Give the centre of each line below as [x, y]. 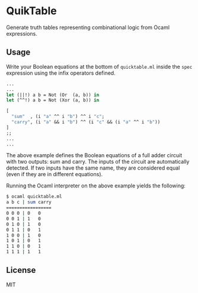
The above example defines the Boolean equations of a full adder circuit [94, 155]
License [21, 270]
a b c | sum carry [29, 202]
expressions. [22, 33]
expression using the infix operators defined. [61, 73]
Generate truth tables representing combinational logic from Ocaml [88, 27]
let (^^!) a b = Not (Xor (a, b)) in [53, 100]
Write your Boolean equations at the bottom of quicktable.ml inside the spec [99, 66]
